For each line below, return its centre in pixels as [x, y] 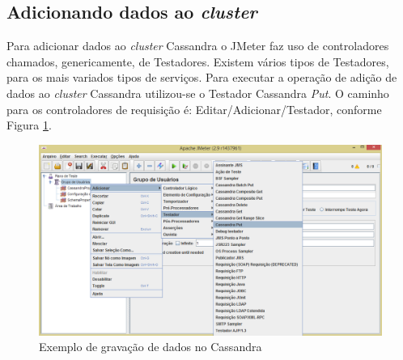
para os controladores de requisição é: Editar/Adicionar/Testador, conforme [194, 109]
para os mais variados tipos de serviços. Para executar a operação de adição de [202, 77]
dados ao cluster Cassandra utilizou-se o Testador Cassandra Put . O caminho [198, 93]
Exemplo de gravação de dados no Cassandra [151, 347]
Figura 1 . [29, 125]
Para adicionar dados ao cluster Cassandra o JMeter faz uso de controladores [198, 46]
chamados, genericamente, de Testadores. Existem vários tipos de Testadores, [198, 61]
